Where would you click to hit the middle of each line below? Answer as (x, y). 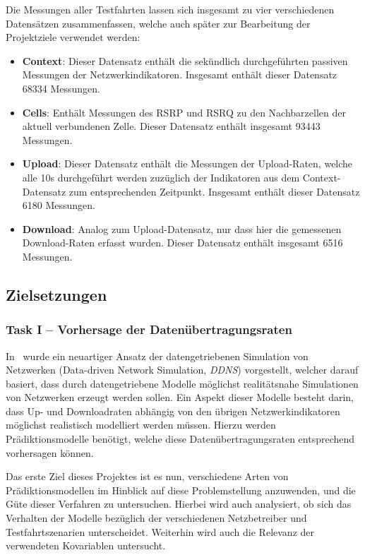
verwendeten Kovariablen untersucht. (86, 545)
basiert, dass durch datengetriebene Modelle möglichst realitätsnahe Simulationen (182, 383)
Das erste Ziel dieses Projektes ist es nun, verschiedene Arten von (147, 476)
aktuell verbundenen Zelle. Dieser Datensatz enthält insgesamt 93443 (171, 126)
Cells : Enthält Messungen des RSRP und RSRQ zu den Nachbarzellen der (184, 112)
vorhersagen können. (50, 452)
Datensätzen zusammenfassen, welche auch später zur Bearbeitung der (158, 23)
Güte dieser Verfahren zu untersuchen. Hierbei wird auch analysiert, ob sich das (179, 504)
